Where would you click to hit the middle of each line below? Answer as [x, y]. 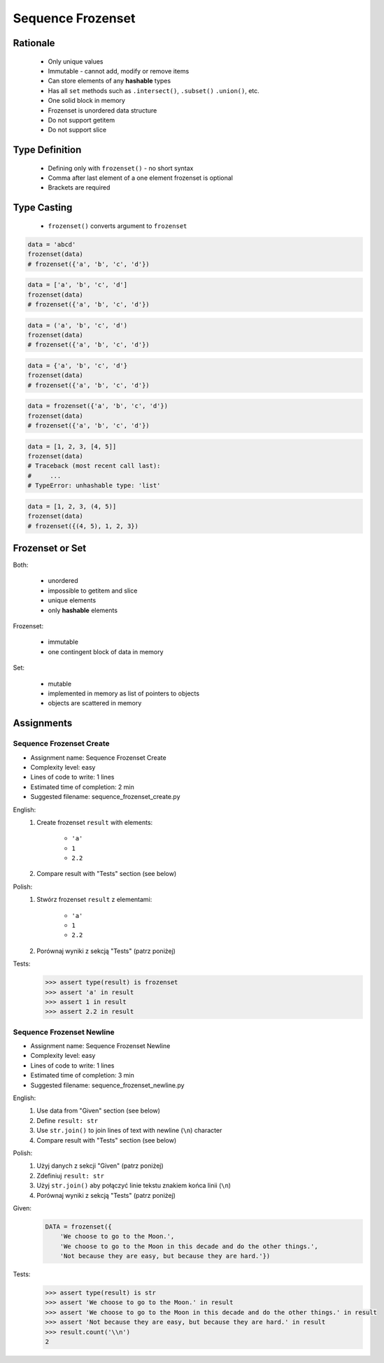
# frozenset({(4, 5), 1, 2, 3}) [83, 526]
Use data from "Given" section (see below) [99, 1111]
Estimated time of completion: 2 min [82, 786]
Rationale [34, 43]
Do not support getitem [81, 120]
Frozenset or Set [50, 548]
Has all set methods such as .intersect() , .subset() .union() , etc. [154, 90]
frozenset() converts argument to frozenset [118, 226]
